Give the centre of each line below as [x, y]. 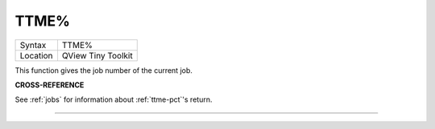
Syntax [33, 45]
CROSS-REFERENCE [50, 85]
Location [36, 55]
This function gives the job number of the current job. [104, 70]
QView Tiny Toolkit [97, 55]
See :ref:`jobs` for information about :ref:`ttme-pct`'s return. [114, 99]
